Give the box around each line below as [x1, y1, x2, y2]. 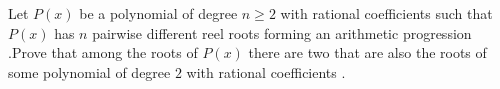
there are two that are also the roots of [248, 42, 487, 63]
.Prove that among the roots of [8, 42, 198, 63]
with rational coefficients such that [280, 3, 493, 23]
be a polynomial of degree [79, 3, 238, 23]
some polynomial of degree [8, 61, 171, 82]
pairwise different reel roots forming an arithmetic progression [92, 22, 472, 43]
